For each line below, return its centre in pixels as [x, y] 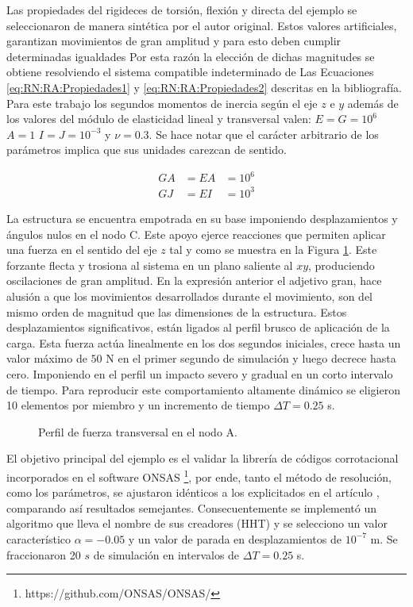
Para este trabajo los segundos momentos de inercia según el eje [162, 103]
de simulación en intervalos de [166, 554]
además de [373, 103]
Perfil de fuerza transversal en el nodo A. [138, 431]
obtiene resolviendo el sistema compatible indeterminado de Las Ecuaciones [190, 72]
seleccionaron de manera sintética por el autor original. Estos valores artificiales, [202, 25]
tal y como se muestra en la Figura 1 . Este [273, 250]
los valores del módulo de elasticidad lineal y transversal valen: [159, 119]
